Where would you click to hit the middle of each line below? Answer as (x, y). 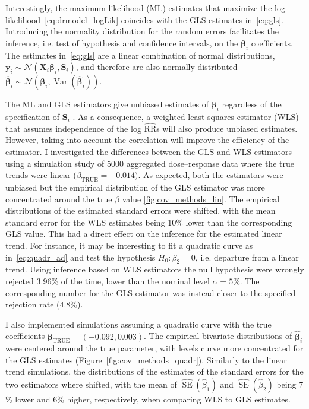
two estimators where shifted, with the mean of (91, 384)
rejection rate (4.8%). (44, 304)
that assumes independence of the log (73, 128)
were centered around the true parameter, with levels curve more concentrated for (154, 348)
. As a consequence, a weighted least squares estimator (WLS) (186, 116)
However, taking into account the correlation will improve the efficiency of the (147, 140)
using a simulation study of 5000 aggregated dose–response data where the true (150, 163)
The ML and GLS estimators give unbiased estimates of (107, 104)
